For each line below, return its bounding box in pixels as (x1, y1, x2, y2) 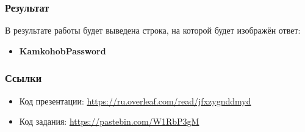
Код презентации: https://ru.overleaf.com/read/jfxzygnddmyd (19, 94, 251, 107)
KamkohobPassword (19, 44, 106, 57)
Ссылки (5, 70, 42, 86)
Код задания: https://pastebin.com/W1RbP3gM (19, 115, 199, 128)
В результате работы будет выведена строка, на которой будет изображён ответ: (5, 24, 301, 37)
